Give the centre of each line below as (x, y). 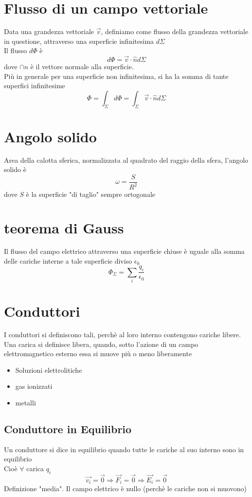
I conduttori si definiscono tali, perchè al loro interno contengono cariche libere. (122, 335)
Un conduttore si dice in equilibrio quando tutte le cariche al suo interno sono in (124, 449)
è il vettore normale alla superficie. (82, 67)
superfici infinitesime (35, 86)
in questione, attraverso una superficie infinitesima (79, 41)
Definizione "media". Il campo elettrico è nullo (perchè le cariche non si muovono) (125, 488)
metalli (26, 402)
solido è (15, 169)
